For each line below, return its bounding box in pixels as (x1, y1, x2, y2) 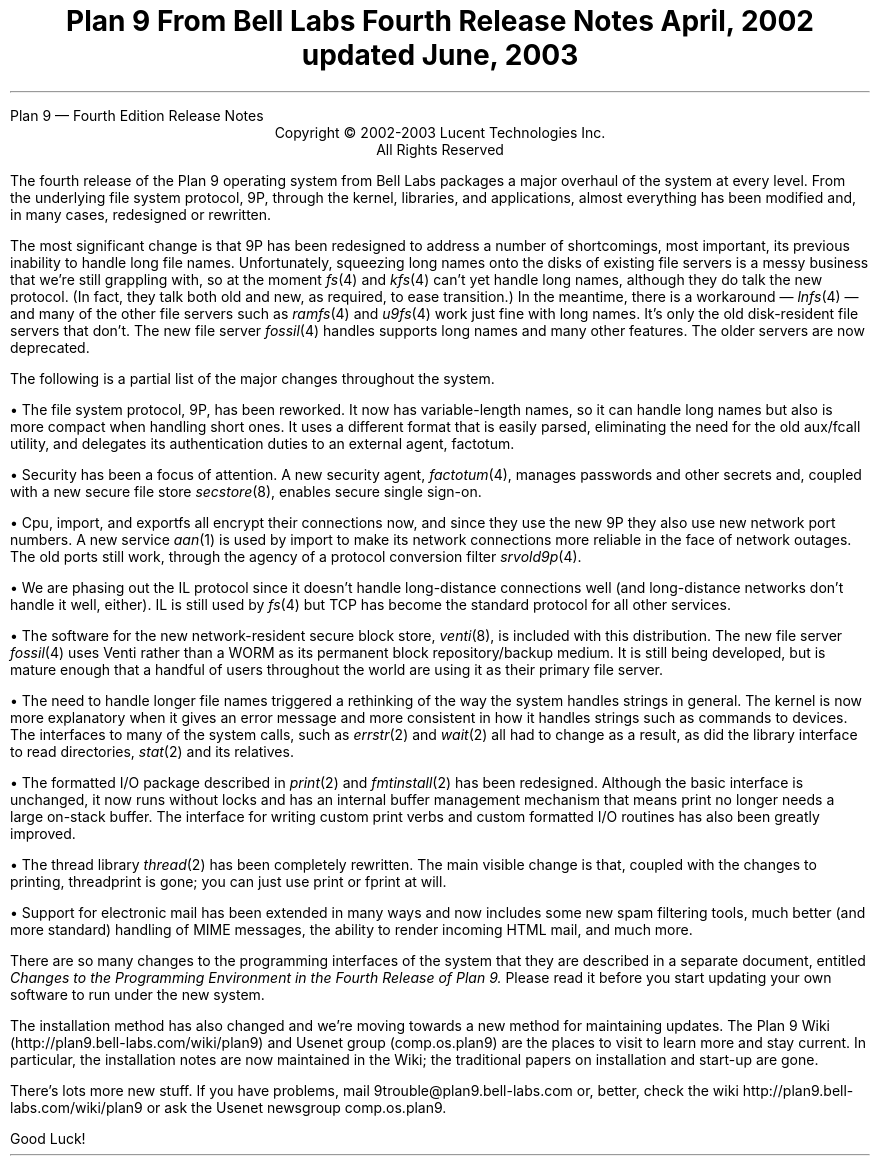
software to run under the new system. (10, 985, 265, 1003)
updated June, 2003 (301, 38, 579, 72)
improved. (10, 824, 76, 842)
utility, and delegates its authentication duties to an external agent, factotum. (10, 434, 515, 452)
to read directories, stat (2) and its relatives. (10, 742, 294, 760)
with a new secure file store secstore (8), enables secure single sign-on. (10, 482, 482, 500)
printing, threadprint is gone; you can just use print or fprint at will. (10, 872, 447, 890)
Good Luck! (10, 1129, 86, 1147)
